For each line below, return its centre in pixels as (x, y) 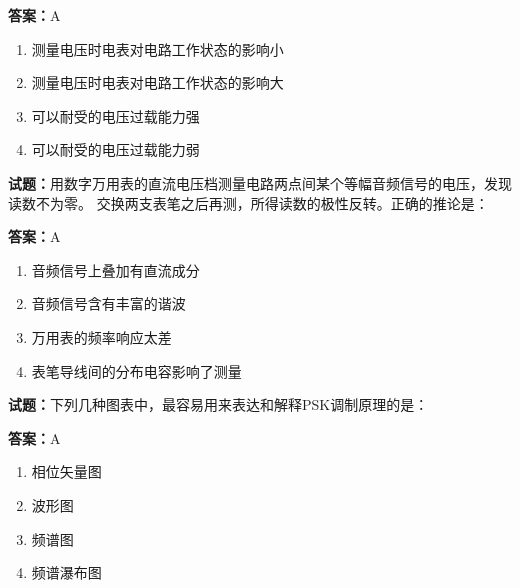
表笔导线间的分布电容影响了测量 (136, 370)
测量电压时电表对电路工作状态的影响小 (157, 48)
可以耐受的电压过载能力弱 (115, 149)
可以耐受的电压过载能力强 (115, 115)
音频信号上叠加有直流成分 (115, 269)
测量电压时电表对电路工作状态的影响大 (157, 82)
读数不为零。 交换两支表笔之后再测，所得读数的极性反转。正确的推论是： (248, 202)
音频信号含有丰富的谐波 (108, 303)
